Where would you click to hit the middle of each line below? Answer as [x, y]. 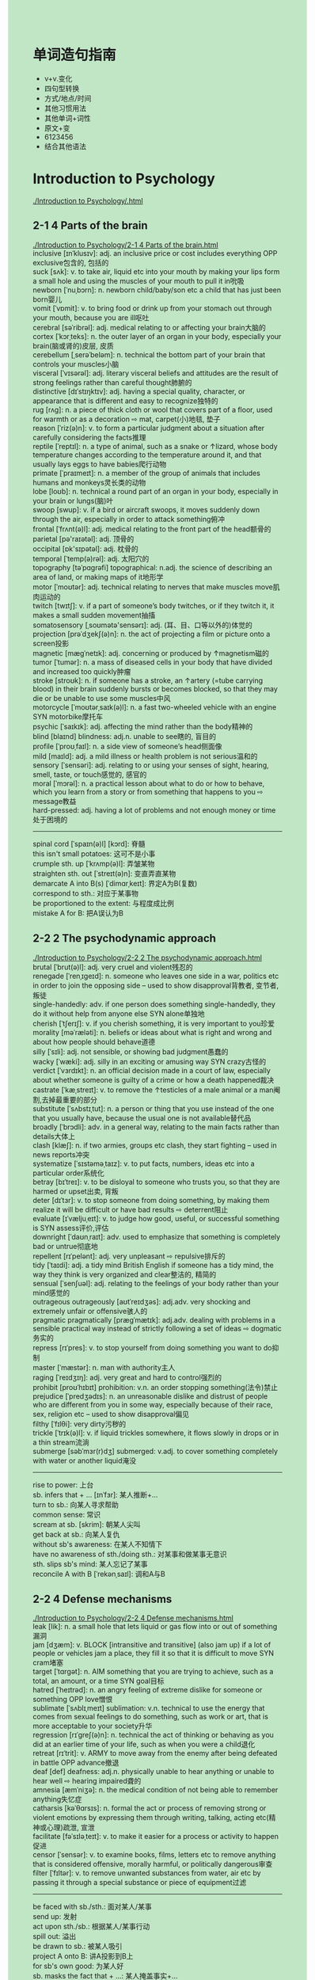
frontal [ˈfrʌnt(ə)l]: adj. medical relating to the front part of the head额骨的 [152, 529]
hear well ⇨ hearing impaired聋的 [87, 1781]
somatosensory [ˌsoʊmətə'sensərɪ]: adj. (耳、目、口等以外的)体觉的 [142, 625]
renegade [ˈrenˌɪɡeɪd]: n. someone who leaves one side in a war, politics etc [156, 976]
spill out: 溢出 [55, 1936]
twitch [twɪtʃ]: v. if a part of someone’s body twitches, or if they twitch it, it [154, 605]
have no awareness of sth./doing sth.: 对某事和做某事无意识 [130, 1554]
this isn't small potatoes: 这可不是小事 [94, 853]
